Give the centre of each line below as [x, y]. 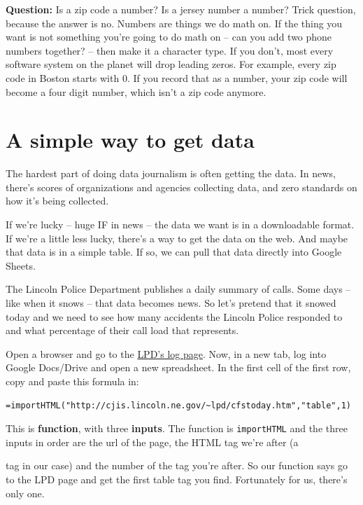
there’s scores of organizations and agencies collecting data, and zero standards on [181, 187]
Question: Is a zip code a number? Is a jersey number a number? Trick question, [181, 9]
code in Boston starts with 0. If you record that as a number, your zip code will [177, 77]
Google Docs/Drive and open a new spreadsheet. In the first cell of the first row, [178, 367]
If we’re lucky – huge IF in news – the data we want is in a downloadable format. [180, 224]
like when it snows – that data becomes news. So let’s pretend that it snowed [171, 303]
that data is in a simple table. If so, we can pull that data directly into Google [174, 252]
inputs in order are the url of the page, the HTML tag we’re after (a [152, 442]
